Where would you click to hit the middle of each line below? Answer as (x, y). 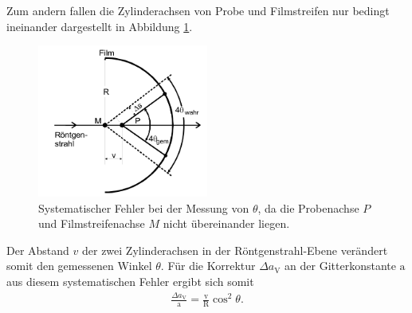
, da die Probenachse (308, 207)
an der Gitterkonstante (340, 266)
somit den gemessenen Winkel (79, 266)
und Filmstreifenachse (92, 223)
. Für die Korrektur (208, 266)
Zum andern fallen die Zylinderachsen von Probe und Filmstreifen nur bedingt (198, 10)
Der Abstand (38, 250)
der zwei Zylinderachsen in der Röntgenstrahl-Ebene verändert (235, 250)
